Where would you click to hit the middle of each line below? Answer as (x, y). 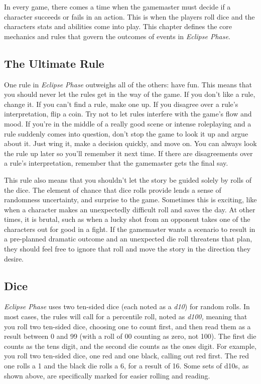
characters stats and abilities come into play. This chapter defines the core (118, 26)
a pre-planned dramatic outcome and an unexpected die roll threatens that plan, (128, 239)
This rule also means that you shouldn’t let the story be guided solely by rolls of (128, 179)
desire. (14, 258)
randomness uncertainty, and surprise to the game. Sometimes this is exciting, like (130, 200)
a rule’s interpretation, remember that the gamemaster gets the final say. (116, 163)
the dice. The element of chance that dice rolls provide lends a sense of (113, 189)
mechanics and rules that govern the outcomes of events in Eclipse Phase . (117, 36)
